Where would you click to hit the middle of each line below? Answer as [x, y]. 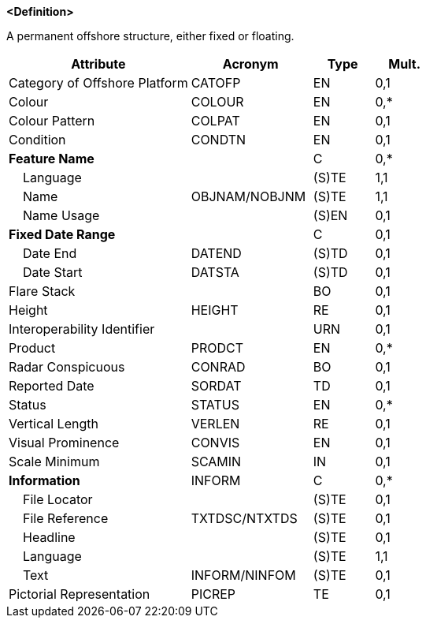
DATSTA [215, 272]
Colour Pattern [52, 121]
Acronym [250, 64]
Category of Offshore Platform [98, 83]
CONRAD [218, 367]
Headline [49, 537]
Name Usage [61, 215]
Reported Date [52, 386]
